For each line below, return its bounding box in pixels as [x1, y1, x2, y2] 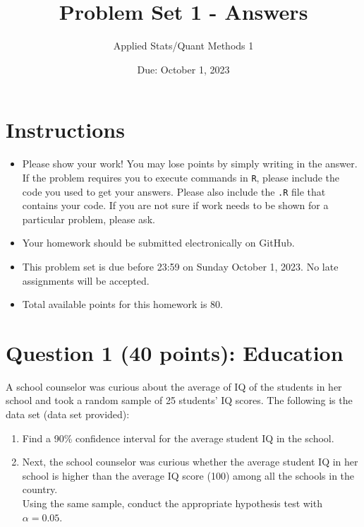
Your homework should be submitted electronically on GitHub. [22, 235, 295, 250]
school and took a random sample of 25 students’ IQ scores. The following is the [6, 393, 353, 408]
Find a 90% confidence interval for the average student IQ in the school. [22, 430, 334, 445]
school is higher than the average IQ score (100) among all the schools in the [22, 468, 355, 482]
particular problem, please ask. [22, 211, 155, 226]
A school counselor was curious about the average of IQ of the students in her [6, 379, 342, 393]
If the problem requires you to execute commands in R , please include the [22, 170, 340, 184]
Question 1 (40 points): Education [6, 338, 344, 367]
